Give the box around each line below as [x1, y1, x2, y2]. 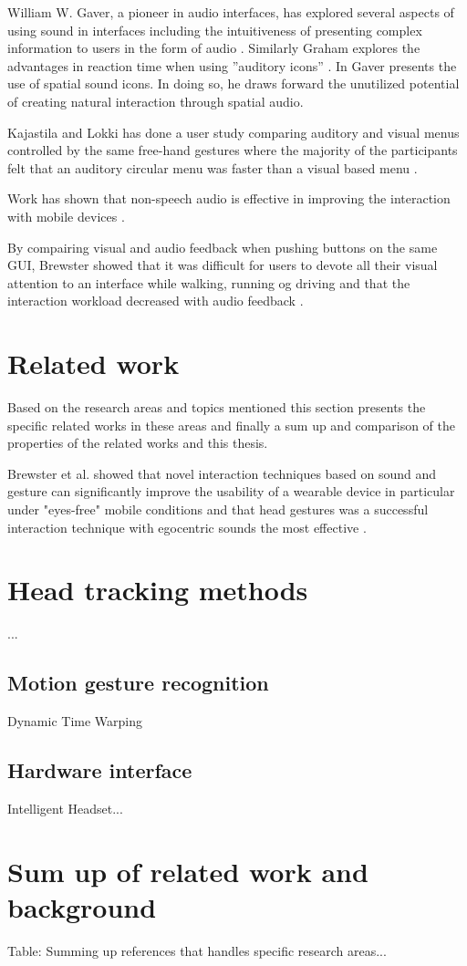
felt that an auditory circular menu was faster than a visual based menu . [7, 158, 418, 177]
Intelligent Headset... [7, 798, 123, 817]
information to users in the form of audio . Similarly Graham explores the [7, 38, 420, 57]
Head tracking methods [7, 571, 308, 608]
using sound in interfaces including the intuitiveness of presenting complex [7, 20, 422, 39]
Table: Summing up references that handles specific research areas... [7, 940, 387, 960]
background [7, 888, 157, 925]
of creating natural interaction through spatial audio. [7, 91, 304, 110]
